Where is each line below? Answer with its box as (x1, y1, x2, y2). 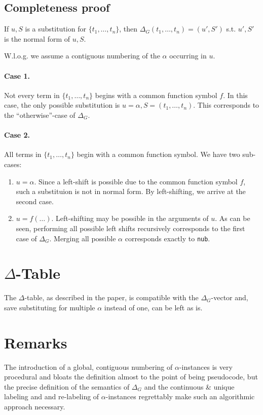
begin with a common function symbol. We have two (77, 149, 240, 159)
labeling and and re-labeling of (4, 391, 99, 402)
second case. (16, 196, 54, 206)
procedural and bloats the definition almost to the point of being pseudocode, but (4, 371, 258, 382)
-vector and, (211, 292, 248, 303)
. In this (223, 89, 248, 100)
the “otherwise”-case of (4, 109, 76, 120)
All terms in (4, 149, 42, 159)
